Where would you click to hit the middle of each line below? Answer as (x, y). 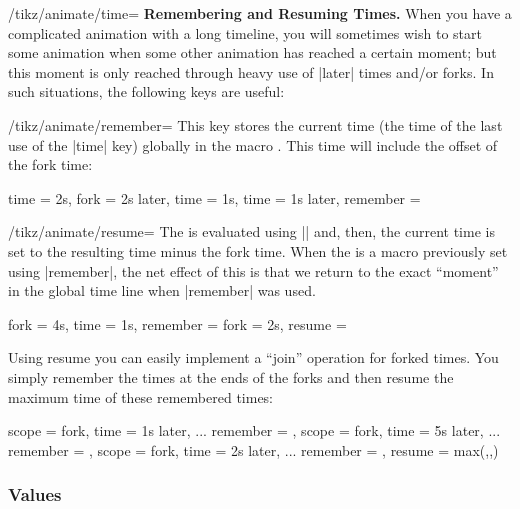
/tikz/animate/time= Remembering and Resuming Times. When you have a (260, 13)
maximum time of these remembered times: (141, 396)
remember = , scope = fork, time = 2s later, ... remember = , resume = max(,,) (253, 449)
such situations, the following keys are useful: (146, 91)
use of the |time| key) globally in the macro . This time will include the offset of (253, 144)
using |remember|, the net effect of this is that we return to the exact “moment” (253, 270)
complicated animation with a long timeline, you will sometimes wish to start (245, 32)
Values (35, 494)
